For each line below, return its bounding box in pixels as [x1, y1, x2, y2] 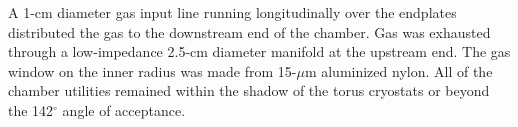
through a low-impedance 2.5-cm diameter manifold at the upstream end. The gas [8, 41, 511, 62]
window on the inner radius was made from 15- [8, 60, 297, 81]
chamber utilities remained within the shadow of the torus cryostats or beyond [8, 80, 490, 101]
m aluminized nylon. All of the [304, 60, 493, 81]
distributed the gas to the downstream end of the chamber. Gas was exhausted [8, 21, 491, 42]
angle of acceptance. [62, 99, 186, 120]
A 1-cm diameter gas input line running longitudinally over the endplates [8, 2, 457, 22]
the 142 [8, 99, 54, 120]
